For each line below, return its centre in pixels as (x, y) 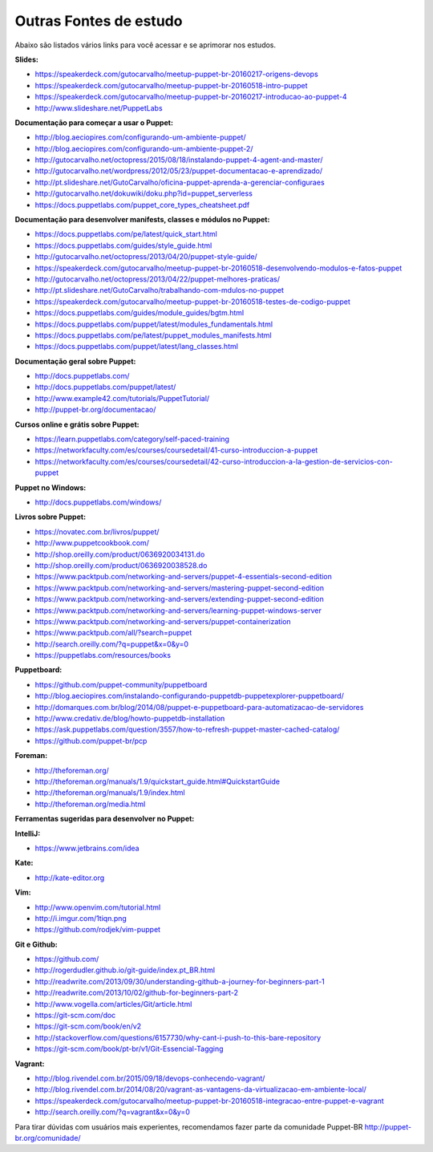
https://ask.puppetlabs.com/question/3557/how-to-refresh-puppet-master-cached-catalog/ (187, 729)
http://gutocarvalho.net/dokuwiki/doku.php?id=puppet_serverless (144, 193)
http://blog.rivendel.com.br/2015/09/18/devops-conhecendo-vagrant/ (150, 1078)
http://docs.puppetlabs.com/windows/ (98, 502)
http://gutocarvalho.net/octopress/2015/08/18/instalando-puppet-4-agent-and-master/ (179, 160)
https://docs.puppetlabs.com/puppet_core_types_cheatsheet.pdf (142, 205)
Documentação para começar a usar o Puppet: (94, 122)
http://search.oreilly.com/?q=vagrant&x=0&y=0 (112, 1112)
